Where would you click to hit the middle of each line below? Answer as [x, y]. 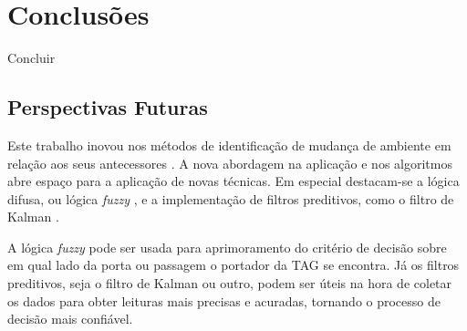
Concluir [31, 58]
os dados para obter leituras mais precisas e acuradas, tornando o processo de [224, 300]
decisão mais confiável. [70, 319]
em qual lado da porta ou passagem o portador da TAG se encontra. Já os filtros [233, 265]
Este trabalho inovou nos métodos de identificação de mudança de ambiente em [229, 145]
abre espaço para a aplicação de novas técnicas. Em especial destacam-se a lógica [233, 181]
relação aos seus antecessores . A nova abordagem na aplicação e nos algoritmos [230, 163]
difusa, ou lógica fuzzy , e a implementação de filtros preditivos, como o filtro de [231, 198]
